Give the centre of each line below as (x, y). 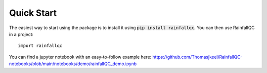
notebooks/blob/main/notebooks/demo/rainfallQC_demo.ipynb (73, 64)
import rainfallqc (40, 46)
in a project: (21, 34)
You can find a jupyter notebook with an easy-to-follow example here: (80, 57)
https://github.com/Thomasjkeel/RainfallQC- (198, 57)
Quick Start (33, 13)
